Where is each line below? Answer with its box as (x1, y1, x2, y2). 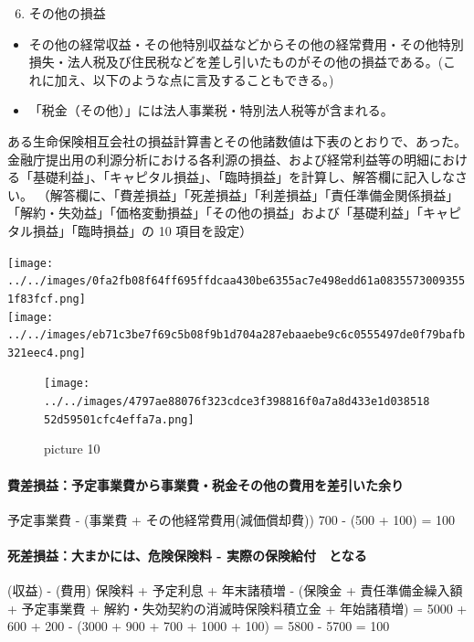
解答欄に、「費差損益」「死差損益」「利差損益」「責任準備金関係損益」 (49, 185, 459, 204)
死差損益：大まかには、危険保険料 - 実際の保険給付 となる (7, 546, 367, 565)
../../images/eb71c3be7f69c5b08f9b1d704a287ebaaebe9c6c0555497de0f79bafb (7, 328, 466, 342)
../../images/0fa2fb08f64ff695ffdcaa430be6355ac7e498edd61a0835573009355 (7, 274, 466, 288)
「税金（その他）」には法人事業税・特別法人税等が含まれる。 (28, 101, 394, 120)
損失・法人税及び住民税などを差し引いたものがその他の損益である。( (28, 52, 444, 71)
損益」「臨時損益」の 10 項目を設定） (32, 220, 253, 240)
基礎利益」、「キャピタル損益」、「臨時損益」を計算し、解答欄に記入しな (32, 167, 455, 187)
